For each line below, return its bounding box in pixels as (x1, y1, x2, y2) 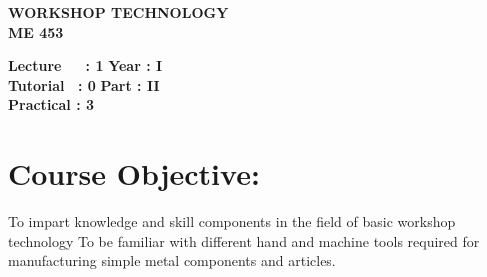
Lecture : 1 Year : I (8, 55, 163, 76)
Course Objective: (8, 153, 260, 194)
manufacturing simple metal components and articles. (8, 250, 336, 271)
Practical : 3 (8, 94, 95, 115)
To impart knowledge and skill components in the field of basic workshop (8, 211, 456, 232)
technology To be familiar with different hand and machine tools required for (8, 230, 480, 251)
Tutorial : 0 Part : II (8, 74, 160, 95)
